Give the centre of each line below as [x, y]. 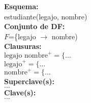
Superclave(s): [29, 81]
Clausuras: [23, 46]
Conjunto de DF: [35, 26]
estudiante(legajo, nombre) [46, 16]
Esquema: [21, 6]
